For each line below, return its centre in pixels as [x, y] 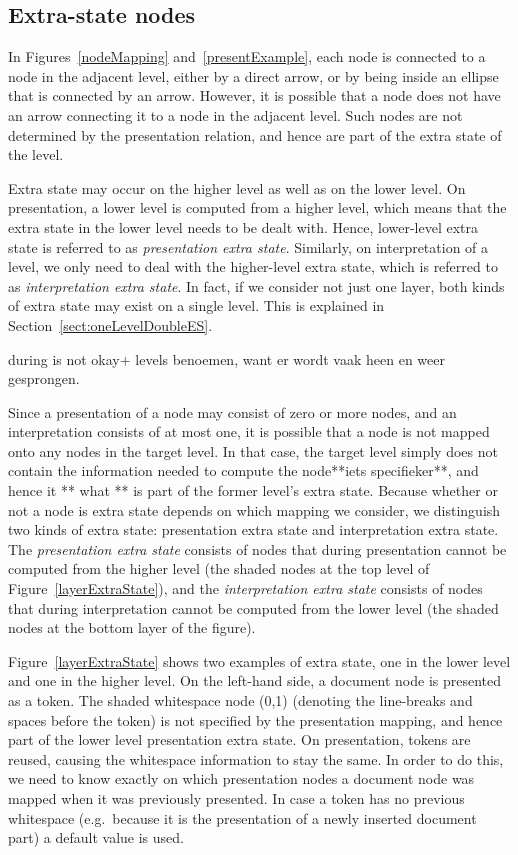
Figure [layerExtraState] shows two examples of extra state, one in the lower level [259, 660]
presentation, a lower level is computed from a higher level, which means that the [257, 207]
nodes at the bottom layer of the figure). [132, 627]
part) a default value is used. [96, 837]
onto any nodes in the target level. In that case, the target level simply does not [253, 450]
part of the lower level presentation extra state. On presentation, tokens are [239, 739]
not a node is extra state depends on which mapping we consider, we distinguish [254, 509]
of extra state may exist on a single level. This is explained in [196, 305]
